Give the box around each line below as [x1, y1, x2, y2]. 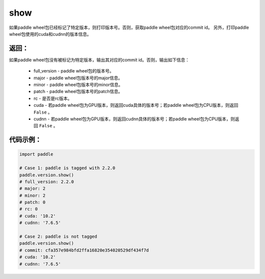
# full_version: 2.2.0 [19, 179, 74, 185]
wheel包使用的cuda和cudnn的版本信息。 [9, 31, 92, 37]
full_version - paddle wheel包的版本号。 [33, 68, 114, 74]
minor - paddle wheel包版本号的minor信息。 [33, 82, 123, 88]
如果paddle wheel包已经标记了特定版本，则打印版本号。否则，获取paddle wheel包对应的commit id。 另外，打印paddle [9, 24, 249, 30]
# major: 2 [19, 186, 46, 191]
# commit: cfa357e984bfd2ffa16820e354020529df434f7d [19, 247, 149, 253]
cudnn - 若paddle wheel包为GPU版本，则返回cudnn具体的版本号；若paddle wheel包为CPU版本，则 [33, 116, 235, 122]
